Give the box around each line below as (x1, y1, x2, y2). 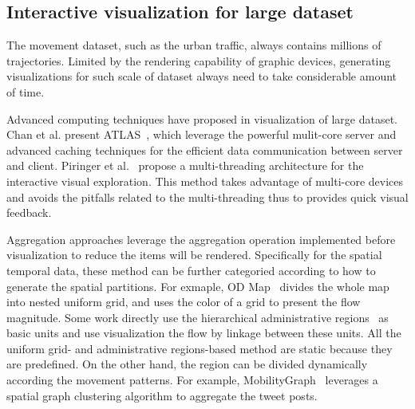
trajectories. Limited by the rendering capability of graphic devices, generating (6, 52, 391, 69)
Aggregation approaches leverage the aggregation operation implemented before (6, 230, 396, 247)
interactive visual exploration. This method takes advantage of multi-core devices (6, 172, 404, 189)
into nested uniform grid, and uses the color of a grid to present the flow (6, 293, 361, 310)
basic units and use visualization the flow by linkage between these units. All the (6, 324, 401, 341)
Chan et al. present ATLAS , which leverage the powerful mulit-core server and (6, 126, 397, 143)
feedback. (6, 204, 52, 221)
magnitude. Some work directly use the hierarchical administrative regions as (6, 309, 389, 325)
